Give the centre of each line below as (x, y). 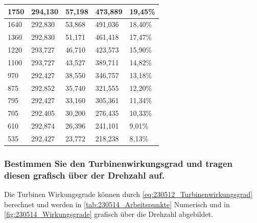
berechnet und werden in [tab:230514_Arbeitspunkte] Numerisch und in (117, 204)
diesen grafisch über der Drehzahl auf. (85, 175)
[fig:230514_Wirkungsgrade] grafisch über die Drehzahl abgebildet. (109, 214)
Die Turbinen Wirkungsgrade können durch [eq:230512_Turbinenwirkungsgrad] (128, 194)
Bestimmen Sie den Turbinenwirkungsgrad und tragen (118, 163)
